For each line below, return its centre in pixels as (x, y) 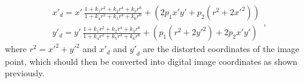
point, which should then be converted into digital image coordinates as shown (151, 61)
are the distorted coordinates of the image (221, 49)
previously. (25, 73)
